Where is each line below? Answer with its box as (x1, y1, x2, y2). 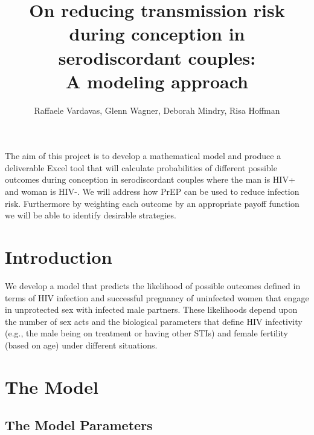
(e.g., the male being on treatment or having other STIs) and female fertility (5, 327, 288, 339)
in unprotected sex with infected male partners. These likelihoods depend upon (5, 303, 298, 316)
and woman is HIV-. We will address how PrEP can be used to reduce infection (5, 185, 300, 198)
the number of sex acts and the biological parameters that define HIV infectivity (5, 315, 303, 327)
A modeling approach (66, 68, 248, 93)
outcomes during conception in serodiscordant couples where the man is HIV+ (5, 173, 295, 186)
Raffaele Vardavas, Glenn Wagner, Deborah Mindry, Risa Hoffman (34, 103, 280, 116)
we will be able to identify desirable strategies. (5, 209, 176, 221)
